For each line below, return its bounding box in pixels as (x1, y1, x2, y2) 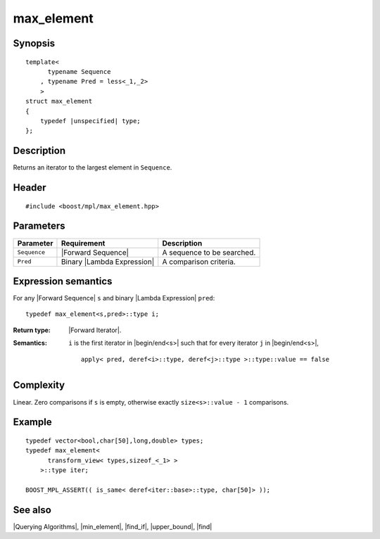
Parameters (13, 220, 65, 232)
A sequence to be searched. (162, 247, 256, 257)
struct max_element (25, 97, 93, 106)
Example (13, 416, 52, 429)
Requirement (61, 238, 106, 248)
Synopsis (13, 37, 56, 49)
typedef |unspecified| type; (39, 117, 141, 125)
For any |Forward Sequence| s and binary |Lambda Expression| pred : (13, 294, 215, 303)
